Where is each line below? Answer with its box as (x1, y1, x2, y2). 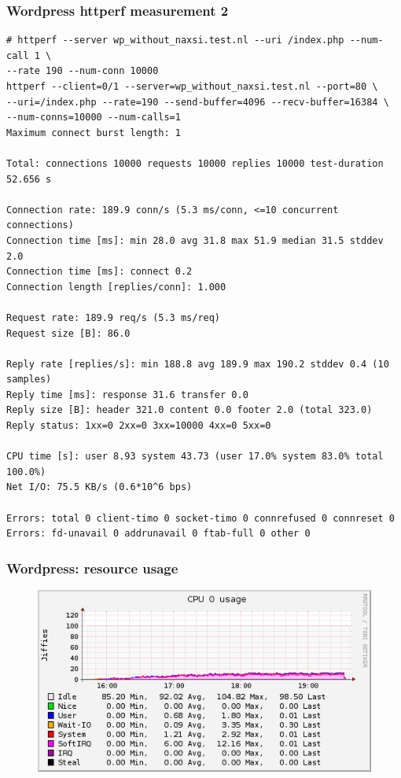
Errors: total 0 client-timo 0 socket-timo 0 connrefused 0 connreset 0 (6, 512, 395, 524)
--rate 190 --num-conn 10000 (6, 65, 159, 77)
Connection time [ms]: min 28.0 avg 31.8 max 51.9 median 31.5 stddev (6, 234, 384, 246)
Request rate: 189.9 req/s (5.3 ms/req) (6, 312, 221, 323)
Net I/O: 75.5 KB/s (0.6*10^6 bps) (6, 481, 193, 493)
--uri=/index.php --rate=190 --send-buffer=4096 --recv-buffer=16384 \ (6, 96, 389, 108)
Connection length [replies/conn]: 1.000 (6, 281, 226, 293)
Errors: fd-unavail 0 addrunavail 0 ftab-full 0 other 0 (6, 528, 311, 540)
